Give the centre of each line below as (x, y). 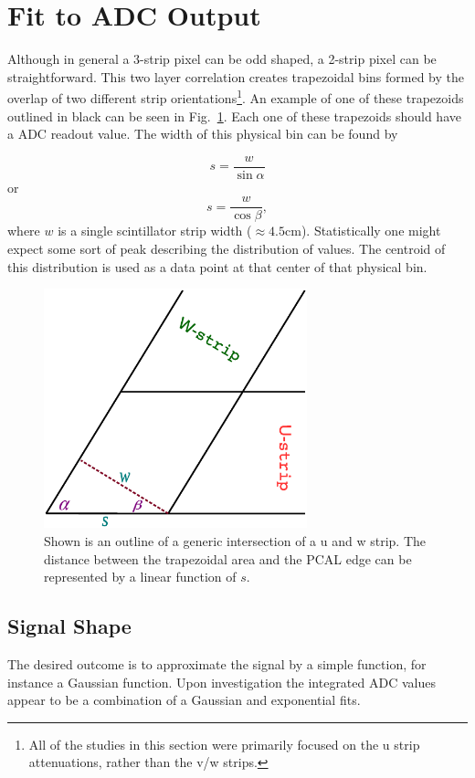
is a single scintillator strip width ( (155, 231)
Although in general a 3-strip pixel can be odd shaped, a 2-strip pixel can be (222, 59)
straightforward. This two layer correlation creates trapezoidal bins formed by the (236, 76)
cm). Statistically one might (363, 231)
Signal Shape (69, 626)
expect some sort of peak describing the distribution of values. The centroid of (227, 249)
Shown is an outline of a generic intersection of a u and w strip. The (235, 540)
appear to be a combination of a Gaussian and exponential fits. (184, 700)
